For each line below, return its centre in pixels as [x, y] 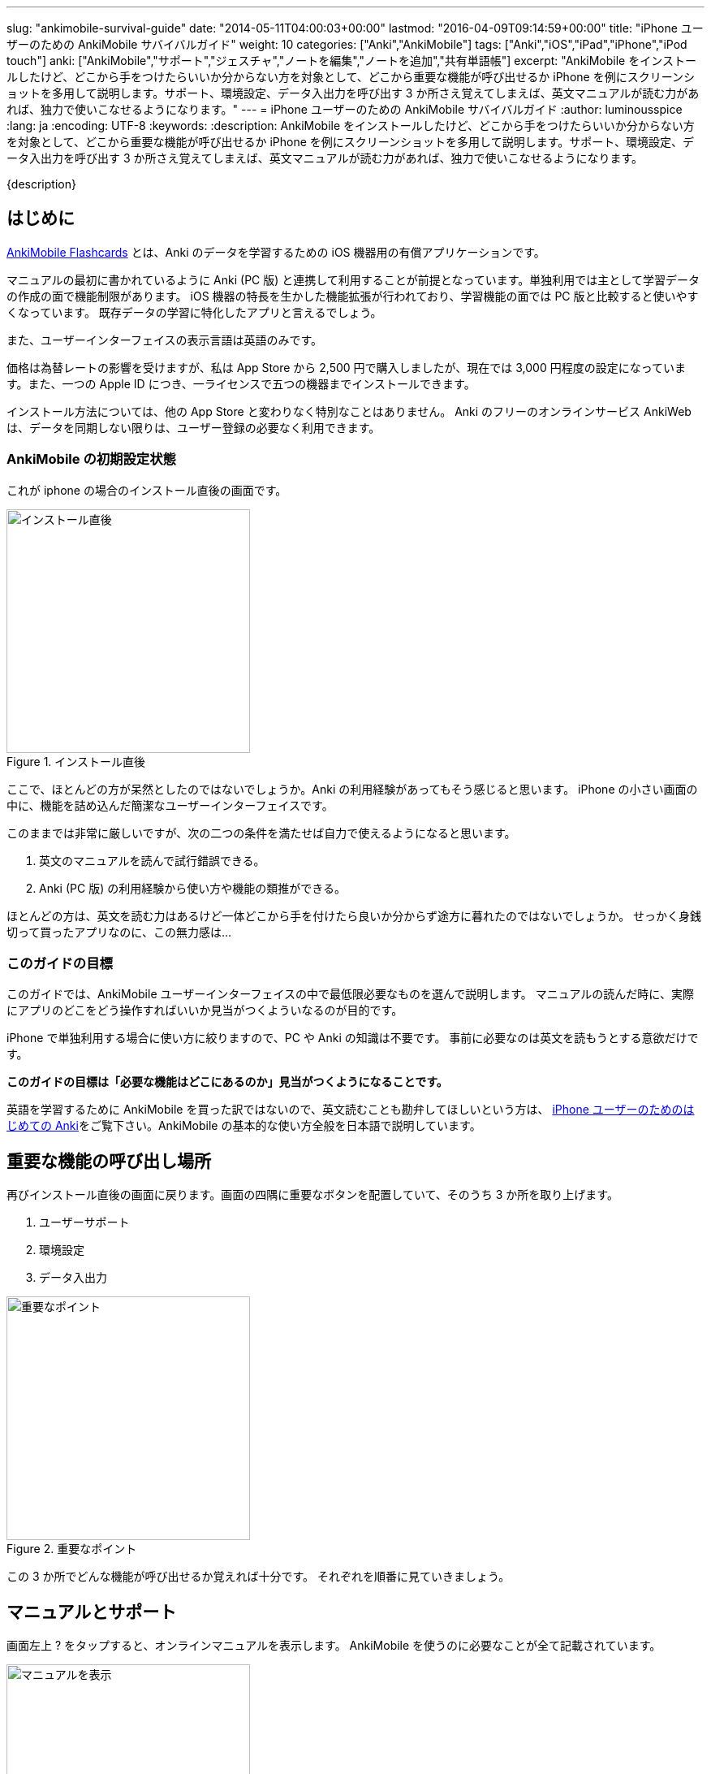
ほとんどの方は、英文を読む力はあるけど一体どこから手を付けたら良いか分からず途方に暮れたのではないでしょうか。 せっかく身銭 [354, 915]
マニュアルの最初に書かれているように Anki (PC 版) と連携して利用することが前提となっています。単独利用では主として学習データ [353, 279]
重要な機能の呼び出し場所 [109, 1161]
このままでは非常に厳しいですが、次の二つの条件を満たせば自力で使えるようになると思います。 [261, 833]
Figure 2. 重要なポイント [72, 1549]
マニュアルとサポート [92, 1612]
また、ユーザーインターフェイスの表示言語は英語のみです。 [165, 340]
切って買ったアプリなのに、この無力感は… [119, 932]
